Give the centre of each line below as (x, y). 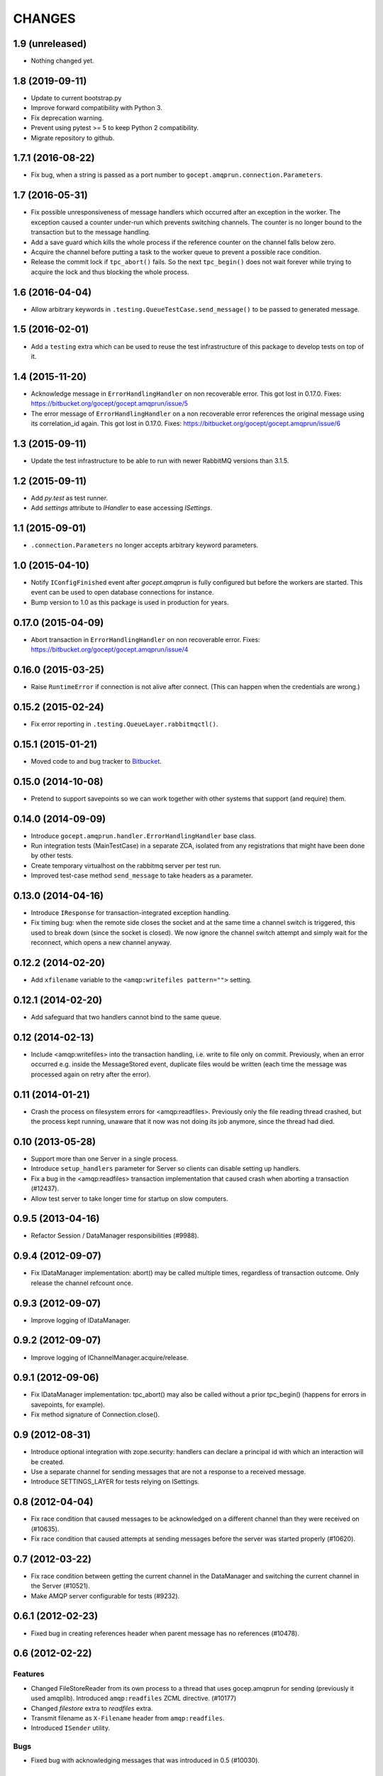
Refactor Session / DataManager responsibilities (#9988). (115, 1235)
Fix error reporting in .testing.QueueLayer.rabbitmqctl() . (124, 724)
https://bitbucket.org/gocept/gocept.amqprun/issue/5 (109, 404)
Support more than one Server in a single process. (105, 1159)
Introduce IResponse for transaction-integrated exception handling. (131, 913)
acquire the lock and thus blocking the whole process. (110, 272)
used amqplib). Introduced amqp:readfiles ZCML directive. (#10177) (134, 1699)
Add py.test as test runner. (70, 498)
